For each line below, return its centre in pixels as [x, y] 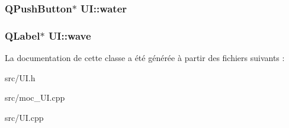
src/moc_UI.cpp [35, 97]
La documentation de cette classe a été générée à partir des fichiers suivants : [145, 58]
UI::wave [70, 35]
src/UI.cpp [24, 117]
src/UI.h [20, 77]
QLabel [23, 35]
